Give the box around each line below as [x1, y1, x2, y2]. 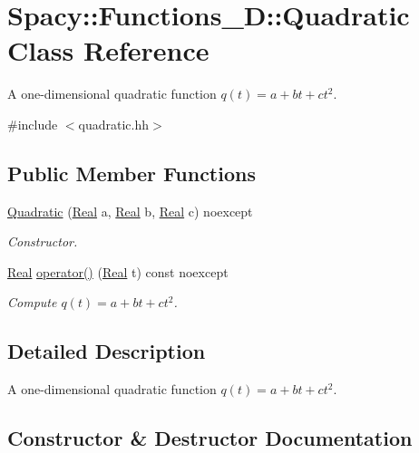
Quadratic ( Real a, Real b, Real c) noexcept [7, 201, 253, 220]
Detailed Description [7, 337, 206, 365]
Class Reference [7, 32, 209, 69]
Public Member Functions [7, 159, 256, 187]
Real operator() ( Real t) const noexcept [7, 262, 229, 281]
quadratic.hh [78, 114, 150, 133]
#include [7, 114, 58, 133]
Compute [7, 293, 57, 312]
